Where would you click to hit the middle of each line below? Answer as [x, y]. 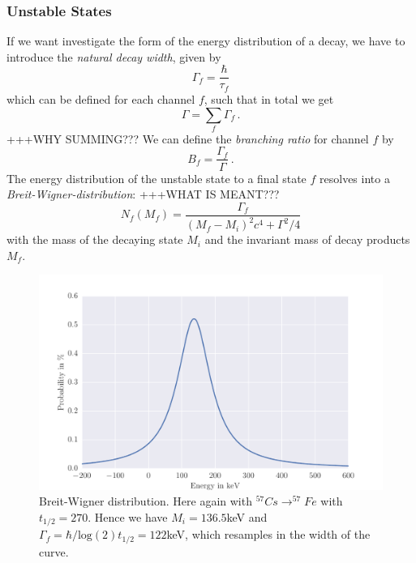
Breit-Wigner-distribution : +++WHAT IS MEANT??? [143, 194]
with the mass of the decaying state [95, 239]
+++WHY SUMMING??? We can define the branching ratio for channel [188, 138]
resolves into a [355, 178]
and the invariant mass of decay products [307, 239]
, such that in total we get [269, 98]
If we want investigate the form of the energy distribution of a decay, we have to [206, 41]
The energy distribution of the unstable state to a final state [157, 178]
